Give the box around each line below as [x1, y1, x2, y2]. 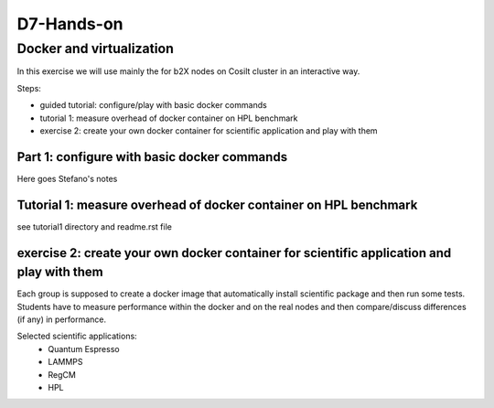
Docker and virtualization [16, 40, 174, 57]
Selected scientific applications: [16, 330, 137, 342]
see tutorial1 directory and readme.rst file [16, 220, 173, 232]
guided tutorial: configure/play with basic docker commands [39, 100, 267, 111]
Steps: [16, 82, 41, 93]
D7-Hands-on [16, 14, 123, 34]
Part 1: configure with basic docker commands [16, 149, 288, 165]
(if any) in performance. [16, 314, 107, 325]
